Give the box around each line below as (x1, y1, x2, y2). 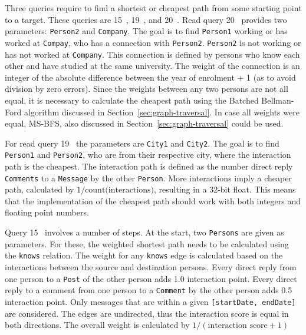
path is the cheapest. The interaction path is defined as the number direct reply (5, 160, 293, 173)
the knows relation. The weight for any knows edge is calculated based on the (5, 249, 283, 261)
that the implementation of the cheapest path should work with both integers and (5, 194, 301, 207)
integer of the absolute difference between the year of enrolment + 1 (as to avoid (5, 71, 296, 83)
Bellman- (261, 94, 294, 106)
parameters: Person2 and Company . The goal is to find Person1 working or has (5, 25, 288, 37)
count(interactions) (85, 186, 154, 195)
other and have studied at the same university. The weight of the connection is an (5, 59, 300, 72)
